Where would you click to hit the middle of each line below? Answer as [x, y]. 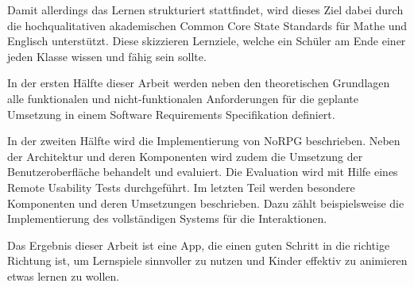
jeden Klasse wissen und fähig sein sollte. [107, 56]
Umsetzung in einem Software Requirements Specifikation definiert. [171, 114]
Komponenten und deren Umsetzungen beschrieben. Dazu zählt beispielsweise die [206, 203]
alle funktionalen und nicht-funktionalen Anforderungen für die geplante [183, 98]
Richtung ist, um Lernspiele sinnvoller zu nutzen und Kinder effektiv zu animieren [207, 260]
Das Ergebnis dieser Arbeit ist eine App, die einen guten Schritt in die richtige [199, 245]
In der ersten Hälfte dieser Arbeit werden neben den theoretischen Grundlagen [199, 83]
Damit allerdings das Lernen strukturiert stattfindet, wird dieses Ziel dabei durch [205, 10]
